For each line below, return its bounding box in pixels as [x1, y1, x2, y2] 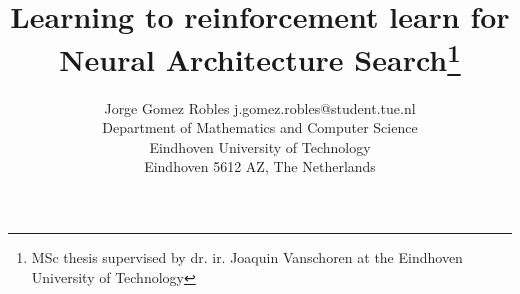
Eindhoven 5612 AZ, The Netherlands [144, 156, 376, 177]
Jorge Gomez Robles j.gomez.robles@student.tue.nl [104, 97, 416, 118]
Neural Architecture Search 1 [59, 35, 461, 80]
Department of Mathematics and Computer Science [102, 117, 418, 138]
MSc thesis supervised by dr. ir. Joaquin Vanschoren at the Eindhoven [31, 247, 463, 268]
